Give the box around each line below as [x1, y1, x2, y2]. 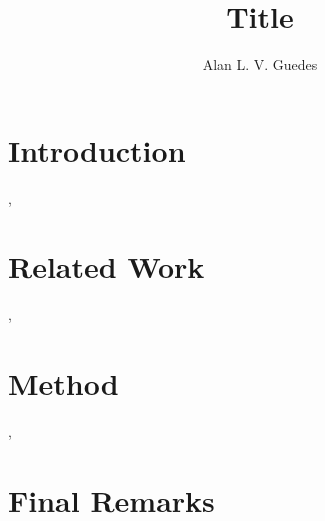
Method [8, 363, 119, 404]
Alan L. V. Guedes [202, 54, 318, 75]
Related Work [8, 246, 205, 287]
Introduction [8, 129, 186, 170]
